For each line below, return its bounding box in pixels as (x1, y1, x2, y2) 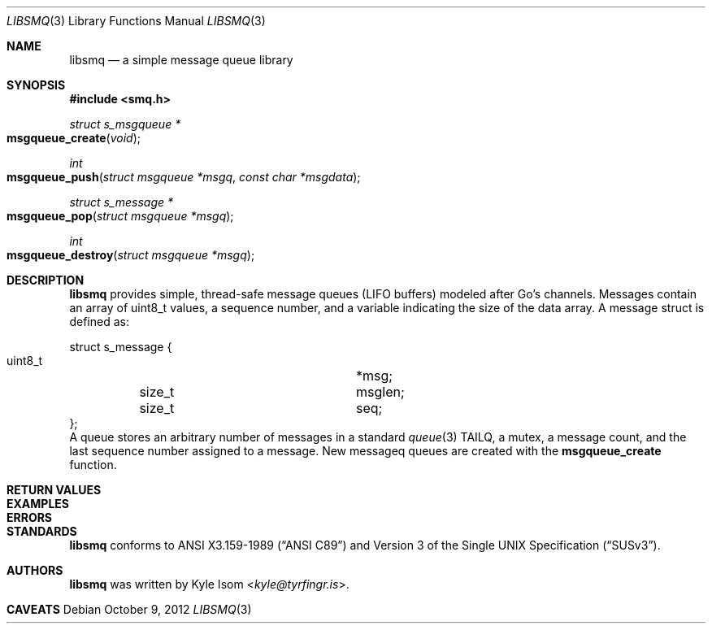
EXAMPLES (7, 497, 69, 511)
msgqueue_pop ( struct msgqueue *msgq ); (7, 209, 234, 223)
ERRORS (7, 511, 53, 524)
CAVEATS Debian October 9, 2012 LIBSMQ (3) (7, 602, 252, 616)
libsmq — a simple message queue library (69, 53, 293, 67)
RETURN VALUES (7, 483, 102, 497)
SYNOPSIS (7, 78, 66, 92)
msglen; (355, 384, 405, 400)
